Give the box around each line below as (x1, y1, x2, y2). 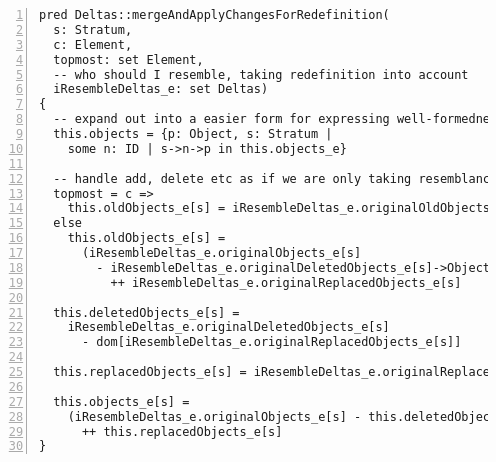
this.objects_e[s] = (53, 394, 190, 409)
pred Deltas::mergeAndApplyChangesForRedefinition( (39, 8, 390, 22)
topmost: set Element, (53, 52, 204, 67)
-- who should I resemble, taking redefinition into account (53, 67, 469, 82)
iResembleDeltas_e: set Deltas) (53, 82, 269, 97)
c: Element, (53, 37, 133, 52)
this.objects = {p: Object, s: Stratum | (53, 127, 333, 141)
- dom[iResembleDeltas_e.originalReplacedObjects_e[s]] (81, 335, 462, 350)
